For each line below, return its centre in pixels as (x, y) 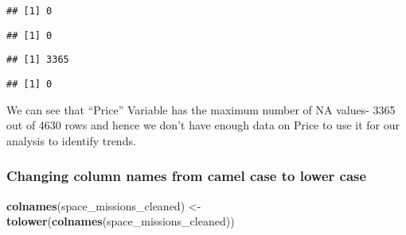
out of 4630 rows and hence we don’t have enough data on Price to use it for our (203, 125)
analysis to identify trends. (71, 140)
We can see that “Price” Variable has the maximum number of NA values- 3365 (201, 109)
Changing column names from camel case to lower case (187, 176)
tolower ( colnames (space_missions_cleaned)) (121, 221)
